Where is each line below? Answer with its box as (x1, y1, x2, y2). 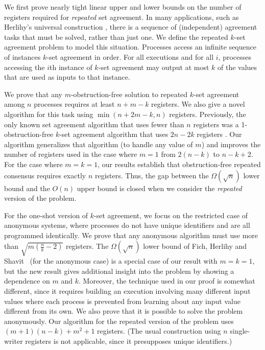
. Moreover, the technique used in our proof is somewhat (79, 275, 255, 286)
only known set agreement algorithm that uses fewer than (4, 119, 184, 129)
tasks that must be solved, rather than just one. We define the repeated (4, 31, 228, 42)
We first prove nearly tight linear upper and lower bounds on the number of (4, 2, 242, 12)
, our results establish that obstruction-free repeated (98, 158, 261, 169)
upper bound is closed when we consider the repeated (77, 182, 242, 193)
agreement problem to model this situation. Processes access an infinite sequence (4, 41, 256, 52)
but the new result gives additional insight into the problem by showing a (4, 265, 234, 276)
